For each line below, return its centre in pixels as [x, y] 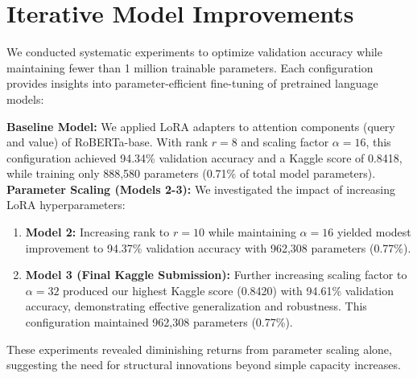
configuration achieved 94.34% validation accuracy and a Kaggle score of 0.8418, [204, 157]
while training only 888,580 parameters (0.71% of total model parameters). [191, 173]
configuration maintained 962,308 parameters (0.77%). [159, 322]
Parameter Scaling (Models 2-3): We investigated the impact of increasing [201, 189]
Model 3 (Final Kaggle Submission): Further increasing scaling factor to [216, 275]
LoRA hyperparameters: [66, 205]
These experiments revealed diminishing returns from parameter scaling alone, [199, 349]
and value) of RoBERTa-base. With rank [107, 142]
